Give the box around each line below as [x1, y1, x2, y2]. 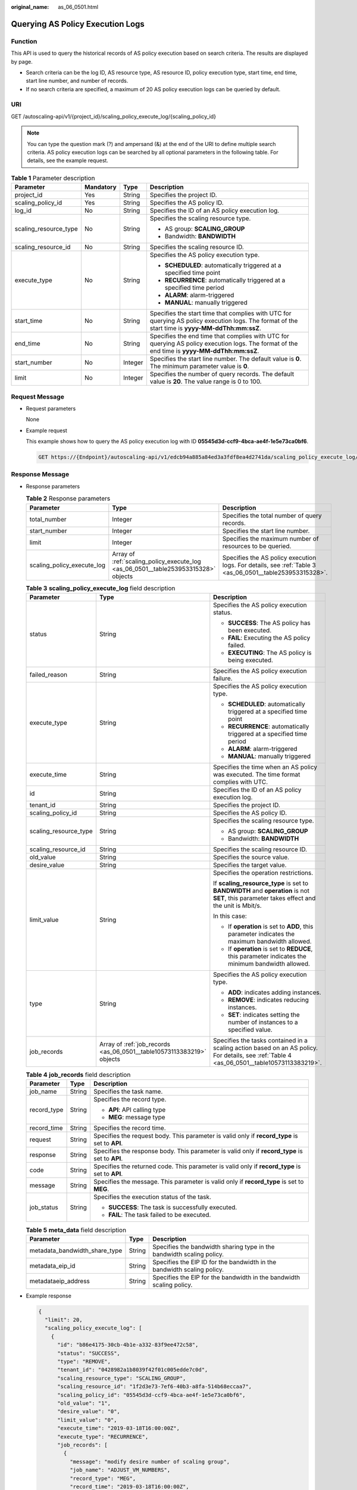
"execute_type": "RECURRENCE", [57, 1433, 149, 1440]
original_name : [11, 4, 49, 10]
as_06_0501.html [58, 4, 98, 10]
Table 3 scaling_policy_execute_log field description [26, 584, 176, 592]
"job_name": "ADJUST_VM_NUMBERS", [69, 1467, 171, 1473]
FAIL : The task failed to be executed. [108, 1210, 211, 1219]
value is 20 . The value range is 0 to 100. [149, 377, 262, 386]
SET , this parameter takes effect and [213, 894, 316, 902]
